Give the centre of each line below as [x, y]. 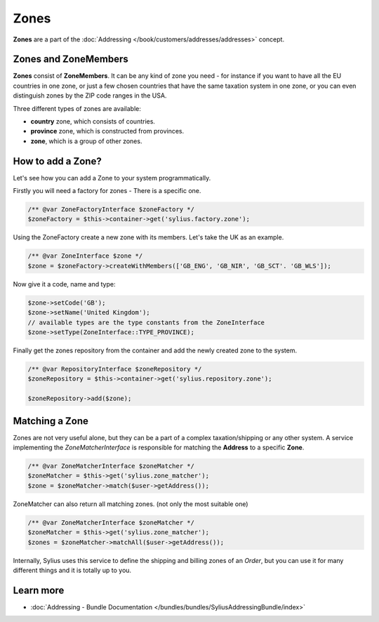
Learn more [39, 590]
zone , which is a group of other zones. [86, 141]
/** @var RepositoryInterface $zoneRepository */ [115, 369]
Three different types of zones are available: [77, 108]
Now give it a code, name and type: [64, 284]
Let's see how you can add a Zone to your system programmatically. [112, 178]
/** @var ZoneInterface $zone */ [85, 256]
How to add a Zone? [57, 161]
